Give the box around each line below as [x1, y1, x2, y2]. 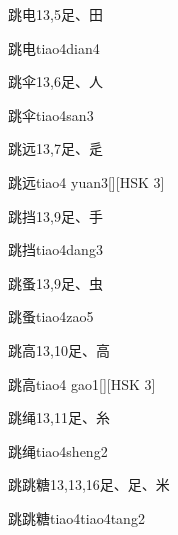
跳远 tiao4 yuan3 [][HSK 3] [8, 171, 165, 192]
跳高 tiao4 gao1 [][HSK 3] [8, 373, 156, 394]
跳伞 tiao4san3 [8, 104, 94, 125]
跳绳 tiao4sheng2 [8, 440, 108, 461]
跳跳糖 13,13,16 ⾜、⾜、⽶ [8, 474, 170, 495]
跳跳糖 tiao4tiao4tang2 [8, 507, 145, 528]
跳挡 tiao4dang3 [8, 239, 103, 260]
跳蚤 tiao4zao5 [8, 306, 94, 327]
